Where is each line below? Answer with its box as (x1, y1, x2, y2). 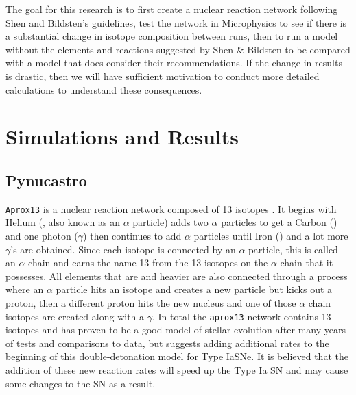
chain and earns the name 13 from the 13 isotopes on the (28, 255, 268, 270)
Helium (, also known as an (5, 215, 120, 229)
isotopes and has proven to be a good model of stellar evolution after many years (5, 322, 346, 337)
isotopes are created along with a (5, 309, 145, 323)
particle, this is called (248, 242, 338, 256)
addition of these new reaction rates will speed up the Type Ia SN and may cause (5, 362, 348, 377)
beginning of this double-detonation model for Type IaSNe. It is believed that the (5, 349, 348, 364)
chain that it (280, 255, 333, 270)
